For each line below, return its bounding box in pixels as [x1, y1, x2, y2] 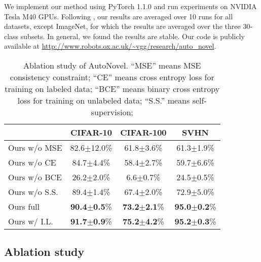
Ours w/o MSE [8, 141, 62, 153]
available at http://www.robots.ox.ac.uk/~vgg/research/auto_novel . [4, 41, 216, 51]
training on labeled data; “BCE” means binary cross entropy [5, 82, 220, 94]
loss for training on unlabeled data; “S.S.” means [17, 94, 190, 106]
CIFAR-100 [120, 126, 167, 138]
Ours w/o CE [8, 156, 56, 168]
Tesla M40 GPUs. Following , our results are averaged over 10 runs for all [4, 11, 233, 21]
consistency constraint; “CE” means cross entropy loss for [10, 71, 214, 83]
